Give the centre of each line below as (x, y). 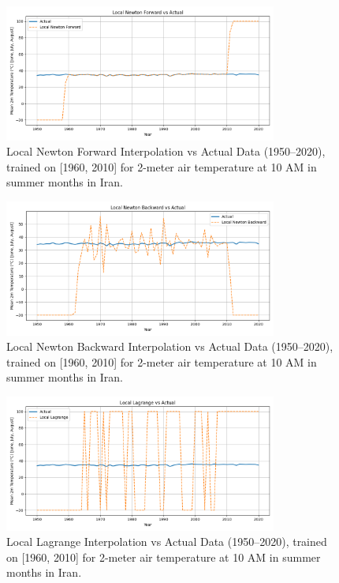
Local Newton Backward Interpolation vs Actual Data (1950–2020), (170, 346)
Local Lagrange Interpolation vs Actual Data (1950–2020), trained (167, 542)
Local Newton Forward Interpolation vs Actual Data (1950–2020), (166, 151)
